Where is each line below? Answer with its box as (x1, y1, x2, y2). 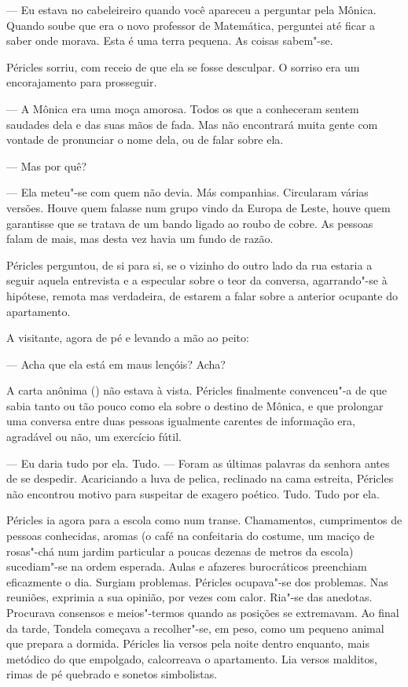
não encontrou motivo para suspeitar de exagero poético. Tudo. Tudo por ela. (6, 485, 380, 501)
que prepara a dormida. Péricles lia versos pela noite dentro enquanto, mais (6, 635, 369, 652)
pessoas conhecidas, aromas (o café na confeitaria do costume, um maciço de (6, 527, 375, 544)
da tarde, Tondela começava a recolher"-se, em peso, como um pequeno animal (6, 619, 384, 636)
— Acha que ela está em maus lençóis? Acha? (6, 355, 226, 372)
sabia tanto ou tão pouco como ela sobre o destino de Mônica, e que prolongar (6, 397, 384, 413)
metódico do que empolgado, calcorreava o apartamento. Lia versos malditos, (6, 650, 377, 667)
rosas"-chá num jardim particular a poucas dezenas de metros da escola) (6, 542, 354, 559)
